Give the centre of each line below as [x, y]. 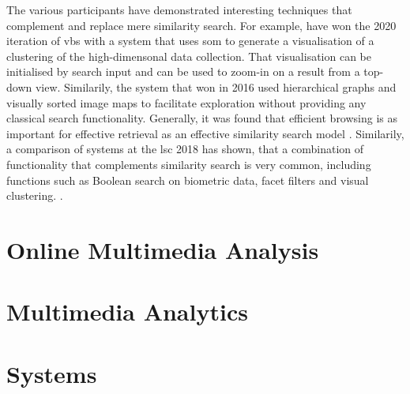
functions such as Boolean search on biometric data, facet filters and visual [188, 180]
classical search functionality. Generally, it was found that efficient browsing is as [202, 118]
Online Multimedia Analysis [163, 249]
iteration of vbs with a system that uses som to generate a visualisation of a [190, 41]
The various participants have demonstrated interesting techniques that [179, 9]
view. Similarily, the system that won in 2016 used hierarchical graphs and [216, 86]
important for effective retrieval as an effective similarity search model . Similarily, [205, 133]
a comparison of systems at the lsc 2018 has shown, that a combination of [185, 149]
